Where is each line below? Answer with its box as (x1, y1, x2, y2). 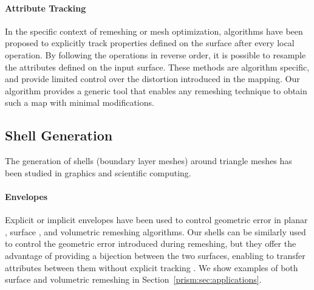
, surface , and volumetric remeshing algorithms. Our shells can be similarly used (5, 225, 306, 238)
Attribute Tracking (5, 1, 86, 14)
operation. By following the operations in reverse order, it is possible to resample (5, 48, 306, 61)
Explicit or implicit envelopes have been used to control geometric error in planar (5, 213, 308, 226)
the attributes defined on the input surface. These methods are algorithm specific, (5, 60, 310, 73)
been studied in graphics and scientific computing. (5, 166, 191, 179)
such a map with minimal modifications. (5, 96, 154, 109)
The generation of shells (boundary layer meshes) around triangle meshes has (5, 154, 292, 167)
